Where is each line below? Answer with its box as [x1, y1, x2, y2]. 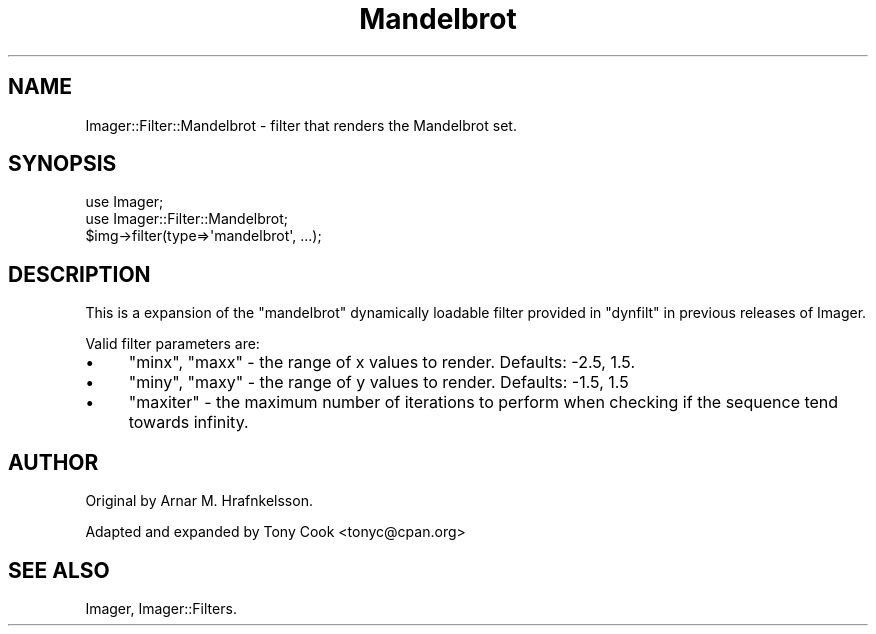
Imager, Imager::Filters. [85, 599, 237, 617]
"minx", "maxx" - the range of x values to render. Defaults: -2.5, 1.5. [128, 352, 635, 373]
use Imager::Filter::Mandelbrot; [85, 210, 289, 228]
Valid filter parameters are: [85, 335, 260, 353]
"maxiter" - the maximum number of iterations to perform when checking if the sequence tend [128, 392, 839, 413]
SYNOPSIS [8, 151, 117, 177]
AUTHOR [8, 449, 99, 475]
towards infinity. [128, 412, 249, 433]
